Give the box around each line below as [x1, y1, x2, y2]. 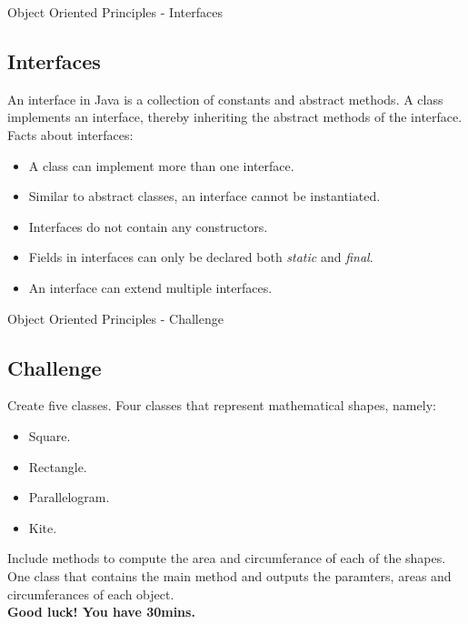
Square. [28, 426, 71, 445]
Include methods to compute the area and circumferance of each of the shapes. [7, 549, 446, 568]
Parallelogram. [28, 488, 110, 507]
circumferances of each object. [7, 584, 174, 603]
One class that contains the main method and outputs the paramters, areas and [7, 566, 452, 585]
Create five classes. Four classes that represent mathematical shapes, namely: [7, 396, 436, 415]
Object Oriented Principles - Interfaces [7, 3, 223, 21]
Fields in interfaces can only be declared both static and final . [28, 247, 373, 267]
